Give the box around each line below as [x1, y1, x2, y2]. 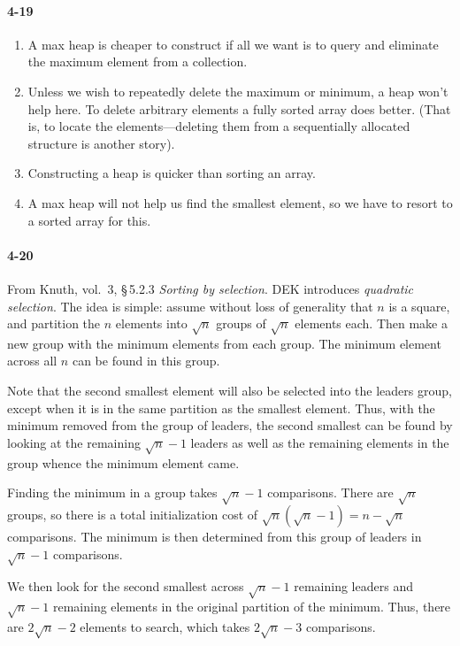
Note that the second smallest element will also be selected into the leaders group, [7, 381, 452, 400]
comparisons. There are [267, 483, 394, 502]
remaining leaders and [294, 577, 413, 596]
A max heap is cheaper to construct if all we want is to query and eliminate [27, 35, 439, 53]
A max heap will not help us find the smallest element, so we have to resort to [27, 193, 453, 211]
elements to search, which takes [80, 617, 250, 635]
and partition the [7, 314, 101, 333]
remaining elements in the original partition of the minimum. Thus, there [52, 597, 451, 616]
